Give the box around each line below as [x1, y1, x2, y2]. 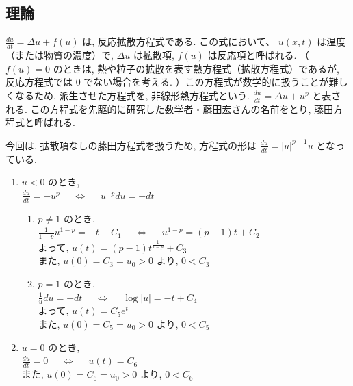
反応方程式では [5, 75, 73, 89]
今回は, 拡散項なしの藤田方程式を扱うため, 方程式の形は [5, 138, 257, 152]
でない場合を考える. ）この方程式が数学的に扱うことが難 [83, 75, 339, 89]
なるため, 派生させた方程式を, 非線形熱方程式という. [14, 88, 250, 102]
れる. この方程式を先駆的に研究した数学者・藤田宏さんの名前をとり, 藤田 [5, 101, 334, 116]
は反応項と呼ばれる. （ [207, 48, 310, 62]
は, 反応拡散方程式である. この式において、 [82, 34, 276, 49]
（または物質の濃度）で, [5, 48, 114, 62]
